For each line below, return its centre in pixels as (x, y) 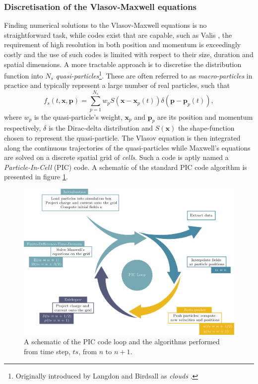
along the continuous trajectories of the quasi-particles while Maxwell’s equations (127, 147)
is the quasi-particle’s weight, (78, 116)
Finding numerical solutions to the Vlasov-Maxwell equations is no (105, 25)
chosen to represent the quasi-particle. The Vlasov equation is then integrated (122, 137)
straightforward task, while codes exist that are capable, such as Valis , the (118, 35)
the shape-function (206, 128)
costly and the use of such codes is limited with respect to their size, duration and (129, 54)
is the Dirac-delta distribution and (101, 128)
